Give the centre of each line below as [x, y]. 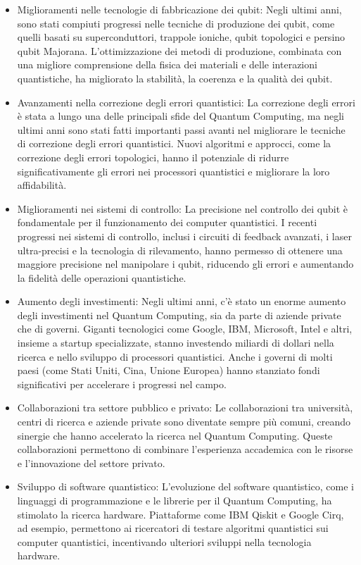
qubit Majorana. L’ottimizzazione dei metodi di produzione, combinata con [179, 50]
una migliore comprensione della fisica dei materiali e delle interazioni [167, 64]
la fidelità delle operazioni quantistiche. [102, 277]
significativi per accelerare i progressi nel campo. [122, 384]
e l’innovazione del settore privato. [91, 462]
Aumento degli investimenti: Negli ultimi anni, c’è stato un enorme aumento [182, 301]
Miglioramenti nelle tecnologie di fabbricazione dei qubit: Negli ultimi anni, [179, 9]
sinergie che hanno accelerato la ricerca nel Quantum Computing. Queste [175, 435]
